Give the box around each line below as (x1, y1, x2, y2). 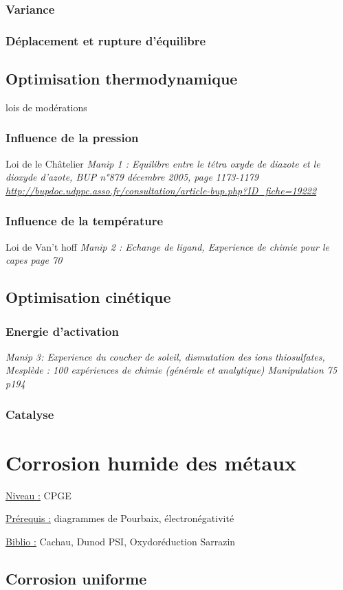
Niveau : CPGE (5, 488, 71, 502)
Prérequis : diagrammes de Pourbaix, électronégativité (5, 511, 234, 525)
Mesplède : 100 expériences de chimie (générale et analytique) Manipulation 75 (5, 363, 338, 377)
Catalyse (5, 405, 54, 422)
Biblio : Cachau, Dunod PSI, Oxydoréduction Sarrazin (5, 534, 236, 548)
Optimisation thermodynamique (5, 68, 238, 89)
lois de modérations (5, 100, 87, 114)
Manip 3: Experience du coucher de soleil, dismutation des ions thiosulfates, (5, 349, 325, 363)
